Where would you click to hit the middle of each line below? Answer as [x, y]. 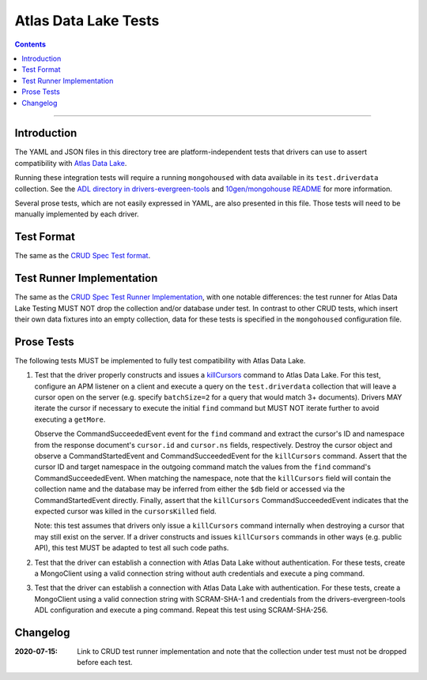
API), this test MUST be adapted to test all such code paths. [132, 548]
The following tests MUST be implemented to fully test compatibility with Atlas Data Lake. [160, 360]
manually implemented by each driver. [77, 214]
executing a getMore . [70, 419]
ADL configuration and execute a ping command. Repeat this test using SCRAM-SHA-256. [181, 610]
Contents [30, 44]
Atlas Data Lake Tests [87, 21]
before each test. [105, 663]
